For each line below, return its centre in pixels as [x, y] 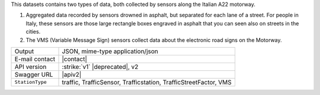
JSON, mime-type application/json [110, 51]
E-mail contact [35, 59]
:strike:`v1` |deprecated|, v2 [100, 67]
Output [24, 51]
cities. [33, 32]
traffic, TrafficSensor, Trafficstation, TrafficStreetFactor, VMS [147, 82]
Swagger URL [34, 74]
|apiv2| [72, 74]
